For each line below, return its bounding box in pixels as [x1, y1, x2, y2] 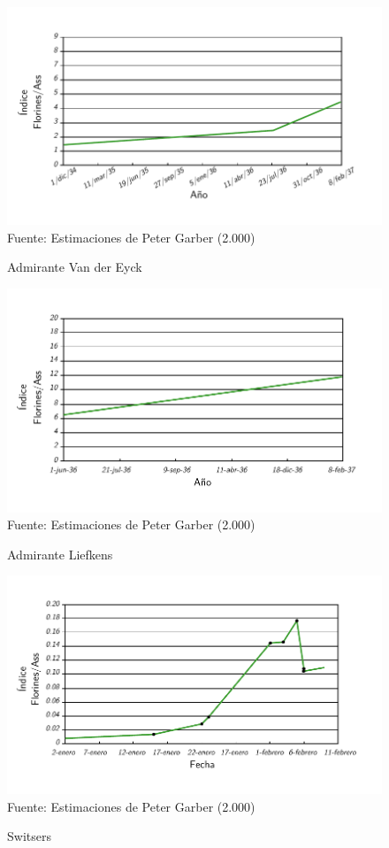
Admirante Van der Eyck [7, 258, 142, 276]
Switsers [7, 827, 51, 845]
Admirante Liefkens [7, 544, 113, 563]
